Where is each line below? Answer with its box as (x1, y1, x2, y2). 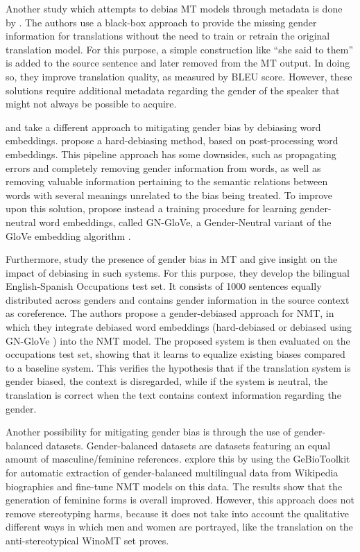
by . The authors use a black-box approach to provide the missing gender (6, 15, 317, 29)
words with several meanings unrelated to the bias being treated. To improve (6, 187, 333, 202)
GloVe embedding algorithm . (6, 228, 131, 243)
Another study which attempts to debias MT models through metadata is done (6, 1, 343, 15)
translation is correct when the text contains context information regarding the (6, 388, 341, 402)
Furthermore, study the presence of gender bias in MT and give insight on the (6, 252, 338, 266)
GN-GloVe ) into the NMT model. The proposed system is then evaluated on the (6, 333, 350, 347)
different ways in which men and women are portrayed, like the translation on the (6, 519, 353, 534)
